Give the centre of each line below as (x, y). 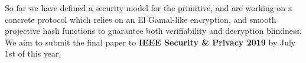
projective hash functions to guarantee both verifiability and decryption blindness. (153, 31)
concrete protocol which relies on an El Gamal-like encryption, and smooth (141, 19)
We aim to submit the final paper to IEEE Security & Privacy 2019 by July (150, 42)
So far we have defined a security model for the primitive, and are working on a (149, 8)
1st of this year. (33, 53)
